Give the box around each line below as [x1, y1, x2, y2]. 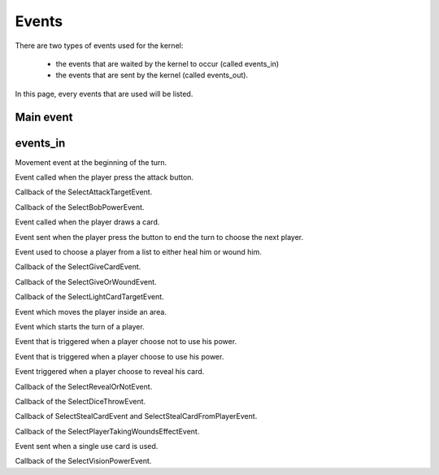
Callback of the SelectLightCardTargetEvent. [15, 292, 164, 302]
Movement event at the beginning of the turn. [15, 157, 167, 167]
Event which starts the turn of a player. [15, 321, 146, 331]
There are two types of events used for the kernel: [15, 41, 184, 50]
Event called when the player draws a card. [15, 217, 160, 227]
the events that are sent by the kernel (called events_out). [55, 70, 248, 81]
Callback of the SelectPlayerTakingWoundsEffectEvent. [15, 426, 200, 436]
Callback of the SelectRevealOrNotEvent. [15, 381, 153, 391]
